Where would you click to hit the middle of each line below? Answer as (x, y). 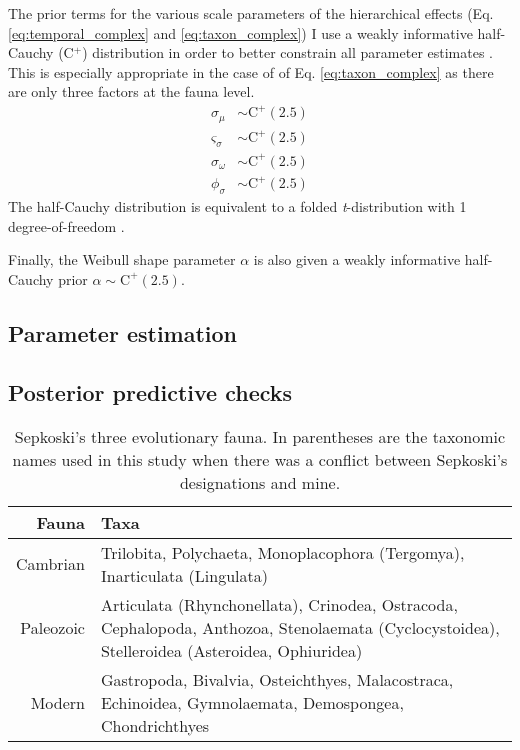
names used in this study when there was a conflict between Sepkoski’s (260, 459)
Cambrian (50, 563)
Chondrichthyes (155, 725)
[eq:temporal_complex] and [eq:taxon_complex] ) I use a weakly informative (240, 32)
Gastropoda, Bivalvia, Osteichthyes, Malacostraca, (277, 679)
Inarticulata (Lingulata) (184, 575)
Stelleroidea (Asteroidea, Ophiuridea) (231, 650)
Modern (57, 702)
